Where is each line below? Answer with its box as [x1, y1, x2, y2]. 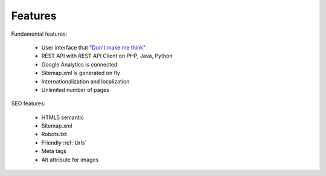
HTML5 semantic [41, 114, 85, 121]
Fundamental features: [11, 30, 68, 37]
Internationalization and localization [41, 77, 130, 85]
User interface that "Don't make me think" [41, 44, 146, 51]
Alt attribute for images [41, 156, 99, 163]
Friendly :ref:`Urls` [41, 139, 87, 146]
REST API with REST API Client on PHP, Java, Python [41, 52, 173, 60]
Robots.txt [41, 131, 68, 138]
